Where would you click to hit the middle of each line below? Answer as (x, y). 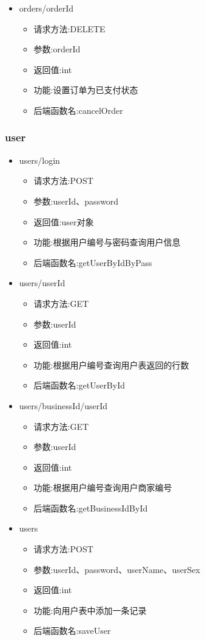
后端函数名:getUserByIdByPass (93, 262)
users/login (39, 160)
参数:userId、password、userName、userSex (117, 569)
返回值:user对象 (64, 221)
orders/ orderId (46, 8)
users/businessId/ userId (63, 405)
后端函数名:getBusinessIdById (91, 508)
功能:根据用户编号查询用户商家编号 (103, 487)
